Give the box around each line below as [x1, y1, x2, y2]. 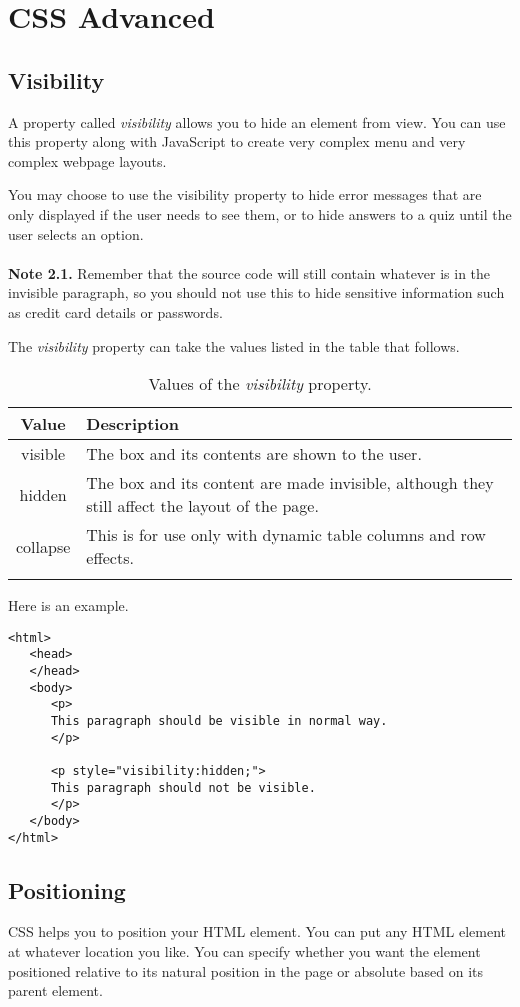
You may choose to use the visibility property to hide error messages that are [8, 184, 482, 205]
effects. [86, 546, 134, 570]
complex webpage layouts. [8, 150, 167, 171]
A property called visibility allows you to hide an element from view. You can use [8, 111, 506, 132]
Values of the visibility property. [148, 372, 372, 396]
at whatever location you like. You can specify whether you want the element [8, 941, 481, 962]
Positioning [8, 874, 126, 905]
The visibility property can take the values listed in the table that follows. [8, 335, 460, 356]
